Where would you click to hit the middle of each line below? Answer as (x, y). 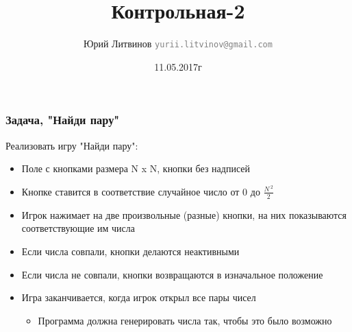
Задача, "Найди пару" (63, 120)
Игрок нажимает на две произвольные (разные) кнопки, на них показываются (184, 214)
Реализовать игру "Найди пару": (72, 145)
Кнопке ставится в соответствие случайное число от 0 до (141, 191)
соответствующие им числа (78, 228)
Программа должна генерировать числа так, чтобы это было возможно (185, 320)
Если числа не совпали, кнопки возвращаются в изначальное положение (172, 274)
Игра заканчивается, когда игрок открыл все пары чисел (139, 297)
